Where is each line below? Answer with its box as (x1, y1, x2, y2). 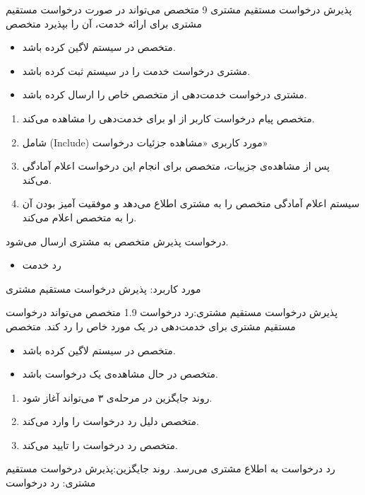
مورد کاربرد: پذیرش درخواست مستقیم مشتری (6, 281, 201, 296)
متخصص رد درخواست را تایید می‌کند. (22, 437, 178, 452)
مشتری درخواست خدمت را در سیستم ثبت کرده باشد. (22, 63, 251, 78)
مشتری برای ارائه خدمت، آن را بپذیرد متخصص (6, 16, 202, 30)
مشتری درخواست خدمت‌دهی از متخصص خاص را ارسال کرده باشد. (22, 87, 307, 102)
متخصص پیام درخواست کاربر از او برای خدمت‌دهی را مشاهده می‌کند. (22, 110, 315, 125)
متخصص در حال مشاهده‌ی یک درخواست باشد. (22, 366, 219, 381)
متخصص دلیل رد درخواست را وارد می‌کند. (22, 414, 200, 429)
